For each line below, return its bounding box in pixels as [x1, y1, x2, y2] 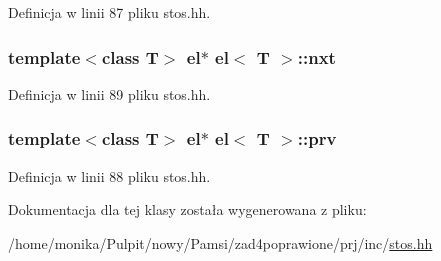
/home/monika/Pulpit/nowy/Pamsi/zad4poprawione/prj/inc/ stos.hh [8, 232, 433, 253]
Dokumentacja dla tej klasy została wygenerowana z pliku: [8, 199, 367, 220]
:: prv [297, 126, 337, 151]
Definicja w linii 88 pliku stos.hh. [8, 165, 211, 186]
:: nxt [297, 44, 336, 69]
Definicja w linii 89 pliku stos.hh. [8, 83, 211, 104]
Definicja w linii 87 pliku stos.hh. [8, 2, 211, 22]
